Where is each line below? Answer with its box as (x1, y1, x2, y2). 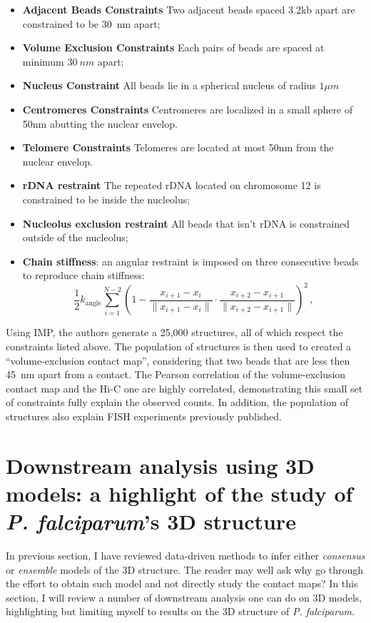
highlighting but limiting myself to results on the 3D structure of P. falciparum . (6, 604, 355, 619)
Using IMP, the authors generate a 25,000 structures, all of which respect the (6, 325, 343, 340)
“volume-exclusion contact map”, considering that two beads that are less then (6, 353, 350, 368)
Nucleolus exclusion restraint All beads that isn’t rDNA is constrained (22, 216, 350, 231)
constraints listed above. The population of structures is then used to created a (6, 339, 352, 353)
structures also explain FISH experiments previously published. (6, 408, 283, 423)
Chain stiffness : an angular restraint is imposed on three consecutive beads (22, 253, 359, 268)
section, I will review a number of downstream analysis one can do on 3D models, (6, 589, 362, 604)
